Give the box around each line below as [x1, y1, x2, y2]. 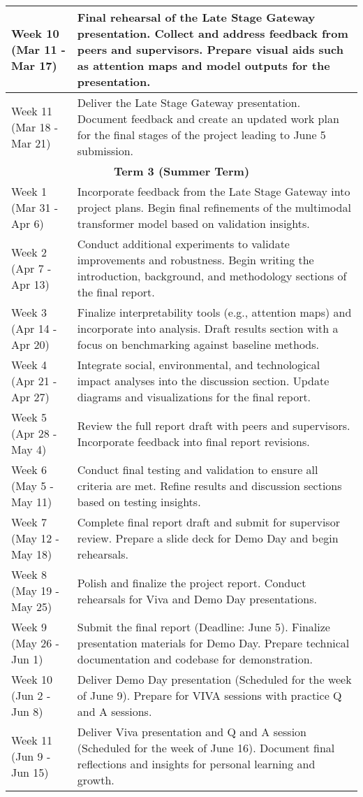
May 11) [11, 494, 52, 510]
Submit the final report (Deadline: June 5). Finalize [77, 619, 330, 635]
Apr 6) [11, 215, 44, 231]
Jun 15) [11, 763, 49, 780]
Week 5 [11, 409, 47, 425]
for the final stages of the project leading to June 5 [77, 127, 326, 143]
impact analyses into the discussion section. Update [77, 373, 329, 389]
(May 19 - [11, 582, 59, 598]
